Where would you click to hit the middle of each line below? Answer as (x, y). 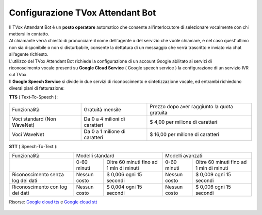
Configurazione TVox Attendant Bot (82, 13)
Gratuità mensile (103, 109)
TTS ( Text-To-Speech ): (33, 97)
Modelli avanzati (184, 156)
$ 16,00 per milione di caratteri (184, 134)
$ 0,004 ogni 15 (124, 187)
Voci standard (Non (34, 119)
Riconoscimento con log (40, 187)
